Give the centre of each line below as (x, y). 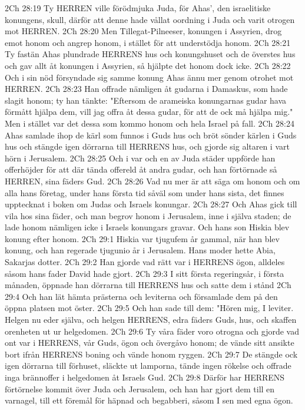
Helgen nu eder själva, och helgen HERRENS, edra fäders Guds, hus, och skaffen (151, 320)
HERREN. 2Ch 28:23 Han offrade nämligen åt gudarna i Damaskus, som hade (146, 89)
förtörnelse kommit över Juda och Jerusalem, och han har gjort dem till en (140, 388)
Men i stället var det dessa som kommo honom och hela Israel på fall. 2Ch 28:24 (150, 123)
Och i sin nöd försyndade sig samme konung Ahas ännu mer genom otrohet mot (149, 77)
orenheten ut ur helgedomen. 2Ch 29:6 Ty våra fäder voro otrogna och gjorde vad (152, 331)
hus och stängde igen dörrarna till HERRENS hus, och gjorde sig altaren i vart (147, 146)
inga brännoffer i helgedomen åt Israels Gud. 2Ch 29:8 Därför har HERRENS (145, 377)
